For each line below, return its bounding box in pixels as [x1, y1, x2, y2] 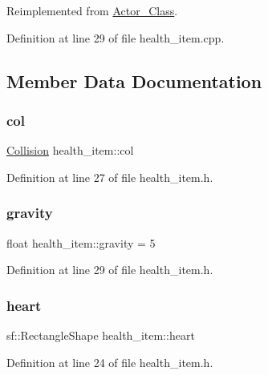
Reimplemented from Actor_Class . [6, 2, 178, 18]
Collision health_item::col [6, 142, 134, 159]
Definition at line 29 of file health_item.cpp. [6, 29, 225, 46]
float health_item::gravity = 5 [6, 234, 156, 251]
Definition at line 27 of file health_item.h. [6, 168, 213, 185]
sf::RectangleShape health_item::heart [6, 327, 195, 343]
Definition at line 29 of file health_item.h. [6, 261, 213, 278]
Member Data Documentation [6, 68, 262, 93]
